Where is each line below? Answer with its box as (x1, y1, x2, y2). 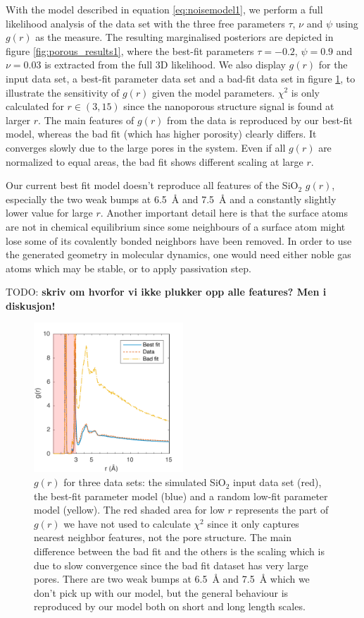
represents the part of (235, 502, 329, 517)
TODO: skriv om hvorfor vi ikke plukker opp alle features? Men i (6, 284, 327, 299)
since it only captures (207, 516, 299, 531)
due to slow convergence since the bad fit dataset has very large (34, 557, 308, 572)
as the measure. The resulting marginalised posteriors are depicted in (35, 30, 334, 44)
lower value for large (6, 205, 93, 220)
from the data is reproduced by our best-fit (167, 112, 353, 127)
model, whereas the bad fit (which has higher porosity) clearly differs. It (6, 126, 317, 141)
